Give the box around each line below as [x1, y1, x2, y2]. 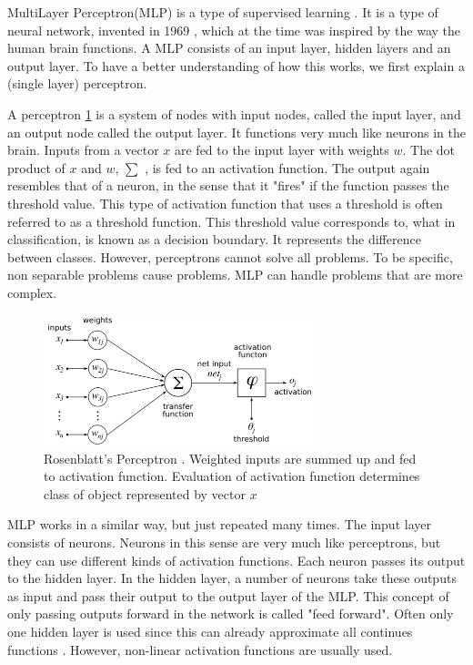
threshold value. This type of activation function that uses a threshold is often [7, 193, 443, 212]
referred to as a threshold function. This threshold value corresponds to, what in [7, 211, 456, 230]
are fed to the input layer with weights [175, 140, 389, 159]
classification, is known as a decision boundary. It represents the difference [7, 230, 421, 249]
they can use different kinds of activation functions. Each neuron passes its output [7, 550, 466, 569]
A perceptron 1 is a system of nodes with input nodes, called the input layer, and [7, 104, 461, 123]
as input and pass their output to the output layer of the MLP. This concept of [7, 586, 449, 605]
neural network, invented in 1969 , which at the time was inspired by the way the [7, 20, 461, 39]
